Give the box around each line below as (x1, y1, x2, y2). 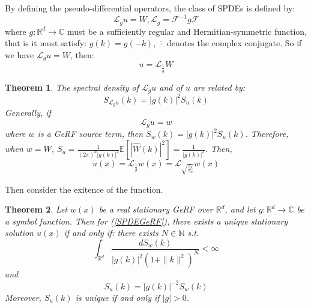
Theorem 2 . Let (5, 203, 68, 216)
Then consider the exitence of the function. (5, 183, 163, 195)
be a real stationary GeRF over (98, 203, 213, 216)
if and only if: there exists (64, 226, 159, 239)
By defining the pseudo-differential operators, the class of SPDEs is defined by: (5, 2, 295, 14)
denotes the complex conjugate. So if (166, 37, 302, 49)
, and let (225, 203, 256, 216)
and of (159, 80, 183, 93)
